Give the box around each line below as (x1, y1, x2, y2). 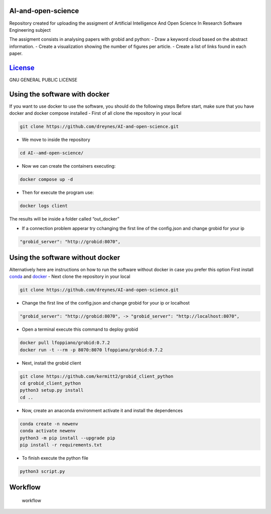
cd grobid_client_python (20, 381, 81, 386)
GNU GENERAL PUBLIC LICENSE (9, 77, 78, 83)
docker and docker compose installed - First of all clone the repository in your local (9, 110, 182, 116)
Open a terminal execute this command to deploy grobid (22, 326, 138, 332)
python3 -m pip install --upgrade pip (20, 435, 115, 440)
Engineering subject (9, 27, 51, 33)
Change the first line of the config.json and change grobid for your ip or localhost (22, 300, 190, 306)
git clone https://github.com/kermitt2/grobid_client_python (20, 373, 174, 379)
